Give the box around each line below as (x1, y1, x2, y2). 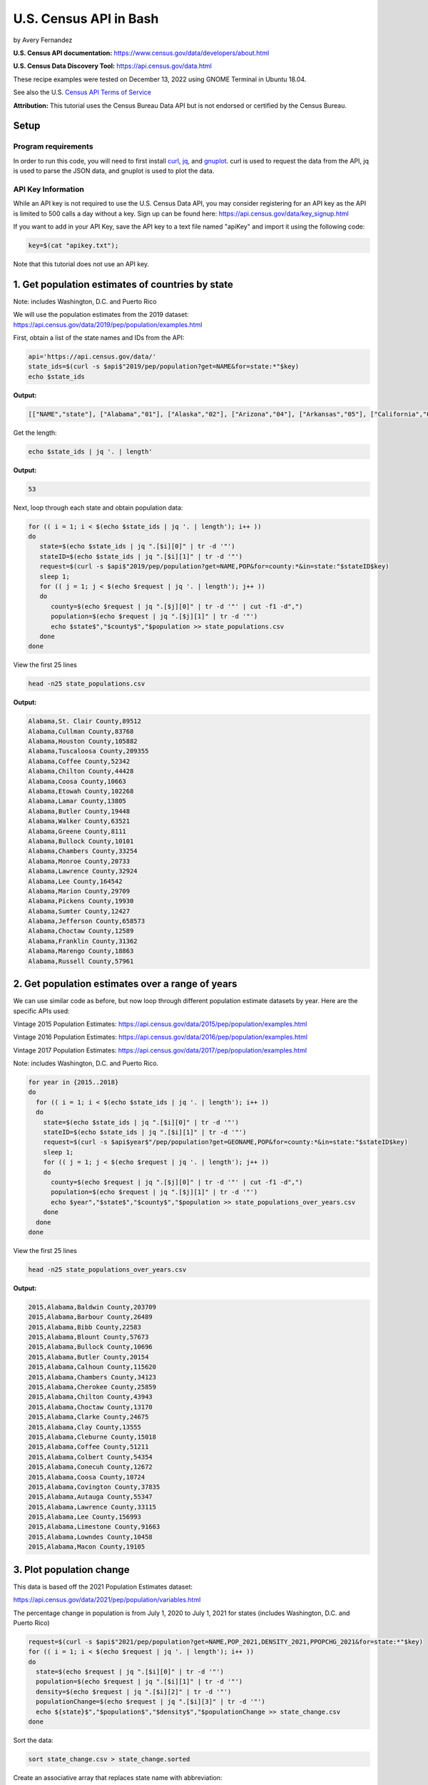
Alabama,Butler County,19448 (28, 807, 131, 815)
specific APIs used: (13, 1007, 71, 1015)
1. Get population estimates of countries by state (13, 278, 233, 291)
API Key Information (13, 184, 85, 194)
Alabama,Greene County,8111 (28, 827, 126, 835)
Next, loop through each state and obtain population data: (13, 503, 183, 512)
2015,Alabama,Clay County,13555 (28, 1423, 142, 1431)
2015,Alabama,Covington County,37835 (28, 1482, 160, 1491)
